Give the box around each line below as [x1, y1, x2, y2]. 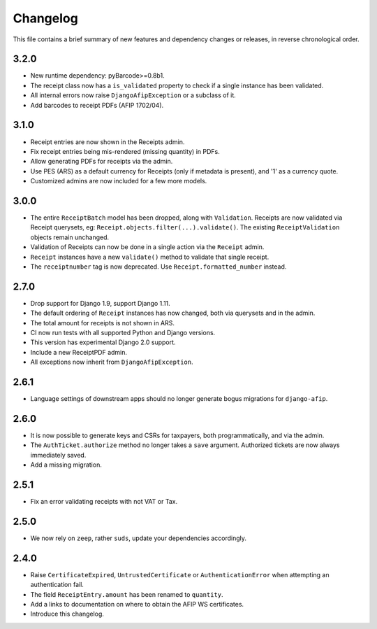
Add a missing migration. [30, 460, 103, 469]
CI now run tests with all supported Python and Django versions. [30, 329, 216, 337]
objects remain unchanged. [30, 233, 110, 241]
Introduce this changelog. [30, 609, 105, 619]
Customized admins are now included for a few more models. [30, 177, 207, 185]
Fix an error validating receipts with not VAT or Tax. [30, 497, 178, 506]
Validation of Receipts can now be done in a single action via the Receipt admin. [30, 243, 265, 251]
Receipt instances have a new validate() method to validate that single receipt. [30, 253, 269, 261]
